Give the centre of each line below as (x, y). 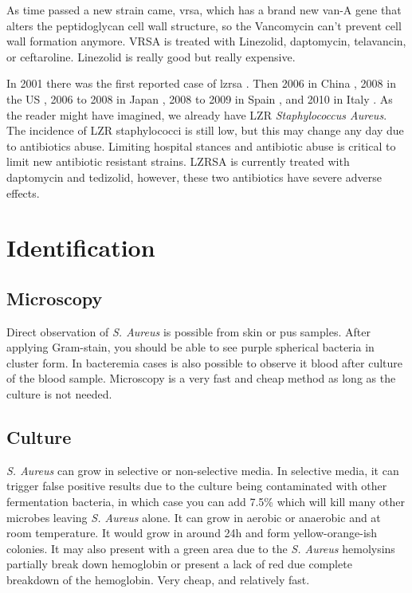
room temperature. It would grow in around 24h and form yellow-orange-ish (192, 533)
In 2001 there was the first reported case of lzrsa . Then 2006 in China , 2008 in (201, 83)
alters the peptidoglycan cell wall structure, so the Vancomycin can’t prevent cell (204, 25)
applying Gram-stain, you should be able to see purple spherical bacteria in (190, 347)
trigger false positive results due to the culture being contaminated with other (197, 486)
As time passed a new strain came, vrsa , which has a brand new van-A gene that (204, 10)
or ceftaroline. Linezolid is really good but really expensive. (151, 56)
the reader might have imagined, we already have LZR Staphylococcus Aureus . (197, 114)
